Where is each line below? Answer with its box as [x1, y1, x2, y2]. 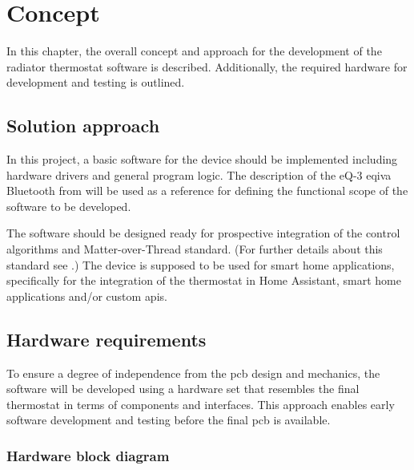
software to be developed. [6, 197, 131, 214]
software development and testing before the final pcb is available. [6, 411, 331, 428]
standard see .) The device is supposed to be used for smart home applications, [6, 256, 395, 273]
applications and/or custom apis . [6, 287, 167, 304]
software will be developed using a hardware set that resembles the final [6, 380, 360, 397]
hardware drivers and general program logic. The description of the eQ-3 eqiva [6, 166, 392, 183]
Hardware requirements [6, 326, 207, 351]
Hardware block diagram [6, 445, 170, 465]
